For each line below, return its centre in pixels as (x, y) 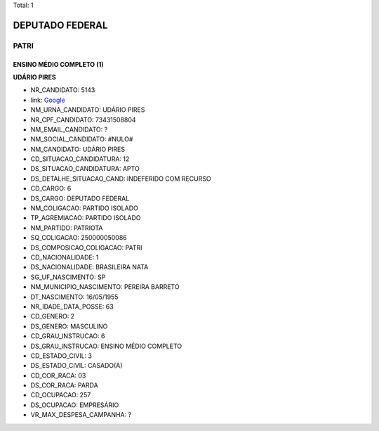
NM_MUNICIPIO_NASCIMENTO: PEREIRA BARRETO (105, 287)
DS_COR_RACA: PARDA (64, 385)
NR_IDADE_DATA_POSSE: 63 (72, 307)
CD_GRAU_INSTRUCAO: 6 (68, 336)
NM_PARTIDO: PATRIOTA (67, 228)
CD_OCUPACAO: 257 (61, 395)
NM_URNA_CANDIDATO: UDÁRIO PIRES (88, 110)
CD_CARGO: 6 (51, 188)
